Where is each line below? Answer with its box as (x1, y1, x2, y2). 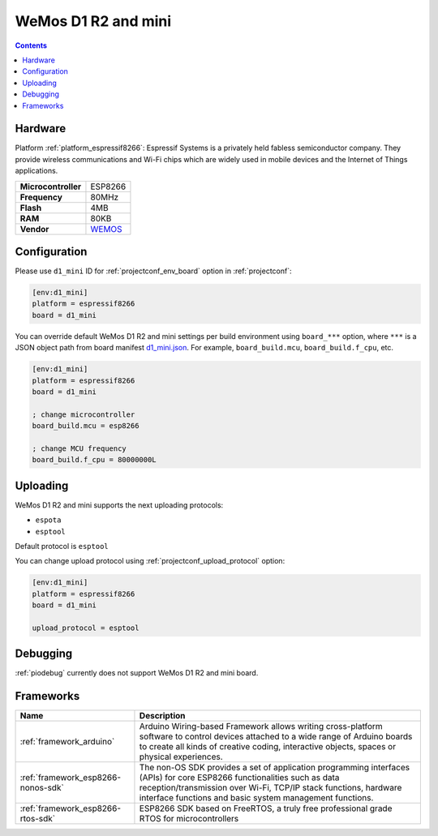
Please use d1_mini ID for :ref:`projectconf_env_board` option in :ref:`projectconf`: (15, 266, 292, 276)
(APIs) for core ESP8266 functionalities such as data (139, 772, 340, 783)
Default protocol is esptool (15, 542, 109, 551)
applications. (15, 166, 58, 176)
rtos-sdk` (19, 813, 56, 825)
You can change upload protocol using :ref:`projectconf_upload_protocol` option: (15, 556, 286, 566)
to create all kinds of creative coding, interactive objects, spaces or (139, 741, 397, 752)
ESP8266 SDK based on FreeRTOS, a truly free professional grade (139, 803, 393, 814)
